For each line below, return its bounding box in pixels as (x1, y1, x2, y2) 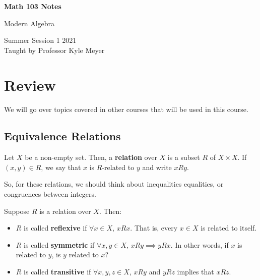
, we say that (41, 161, 81, 172)
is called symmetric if (24, 239, 95, 250)
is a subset (167, 152, 200, 162)
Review (4, 74, 56, 95)
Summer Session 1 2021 (4, 35, 77, 45)
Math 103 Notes (4, 1, 61, 11)
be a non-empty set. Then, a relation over (25, 152, 157, 162)
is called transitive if (24, 266, 91, 277)
